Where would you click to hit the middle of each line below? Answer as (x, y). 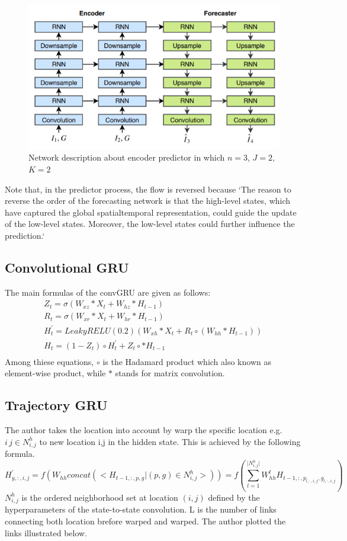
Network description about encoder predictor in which (127, 157)
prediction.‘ (25, 236)
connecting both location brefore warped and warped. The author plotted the (145, 521)
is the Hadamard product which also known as (187, 361)
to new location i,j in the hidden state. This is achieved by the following (170, 441)
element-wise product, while (55, 373)
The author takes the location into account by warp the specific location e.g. (144, 429)
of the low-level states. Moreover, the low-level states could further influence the (150, 224)
